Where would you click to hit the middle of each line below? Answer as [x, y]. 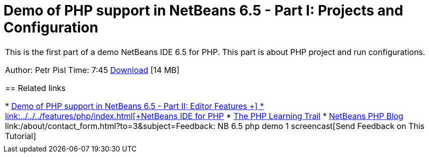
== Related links [36, 88]
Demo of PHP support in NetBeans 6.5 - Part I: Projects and [203, 10]
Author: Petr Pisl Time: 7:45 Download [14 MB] [92, 70]
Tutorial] [21, 136]
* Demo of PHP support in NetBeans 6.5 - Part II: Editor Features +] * [135, 106]
